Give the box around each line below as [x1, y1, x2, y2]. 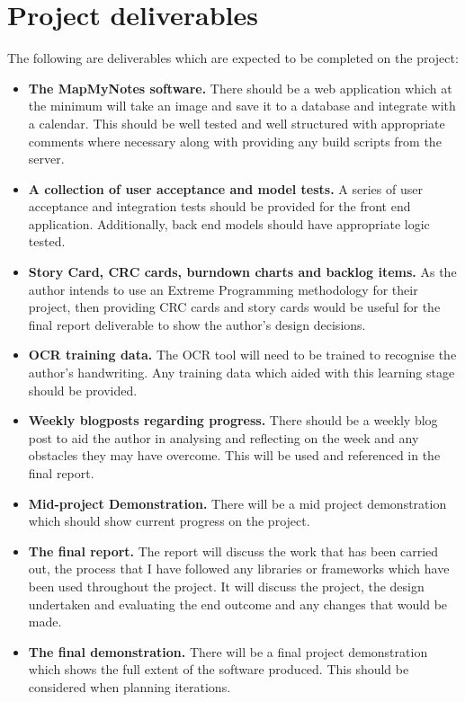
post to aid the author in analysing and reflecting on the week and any [28, 428, 419, 447]
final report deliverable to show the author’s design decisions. [28, 315, 366, 333]
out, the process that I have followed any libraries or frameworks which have [28, 559, 450, 578]
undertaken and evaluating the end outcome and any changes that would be [28, 594, 448, 613]
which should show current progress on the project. [28, 511, 310, 530]
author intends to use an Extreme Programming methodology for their [28, 280, 418, 298]
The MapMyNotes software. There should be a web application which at [28, 78, 452, 97]
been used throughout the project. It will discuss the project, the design [28, 576, 425, 595]
